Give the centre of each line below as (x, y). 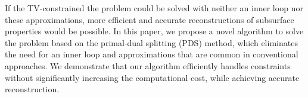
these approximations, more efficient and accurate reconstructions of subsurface (150, 19)
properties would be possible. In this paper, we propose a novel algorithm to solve (154, 31)
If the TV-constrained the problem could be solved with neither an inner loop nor (154, 8)
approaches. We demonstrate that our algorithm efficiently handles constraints (148, 65)
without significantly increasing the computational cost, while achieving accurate (152, 77)
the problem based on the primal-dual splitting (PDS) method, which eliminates (151, 42)
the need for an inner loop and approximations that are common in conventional (152, 54)
